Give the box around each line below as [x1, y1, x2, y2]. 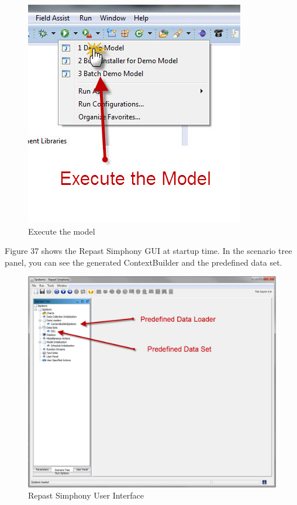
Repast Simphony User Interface [28, 489, 144, 501]
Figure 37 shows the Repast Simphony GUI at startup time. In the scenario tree [5, 245, 292, 257]
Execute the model [28, 225, 95, 237]
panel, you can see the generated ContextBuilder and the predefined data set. [5, 256, 282, 268]
